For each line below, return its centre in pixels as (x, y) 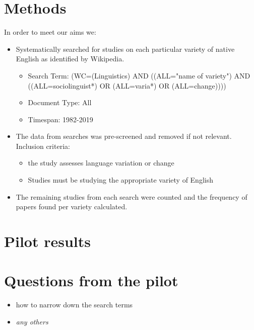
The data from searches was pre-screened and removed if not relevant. (124, 136)
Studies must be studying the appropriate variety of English (120, 180)
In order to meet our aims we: (50, 32)
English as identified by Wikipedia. (70, 59)
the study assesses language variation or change (101, 163)
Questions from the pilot (91, 280)
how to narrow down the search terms (74, 305)
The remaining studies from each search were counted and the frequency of (132, 196)
